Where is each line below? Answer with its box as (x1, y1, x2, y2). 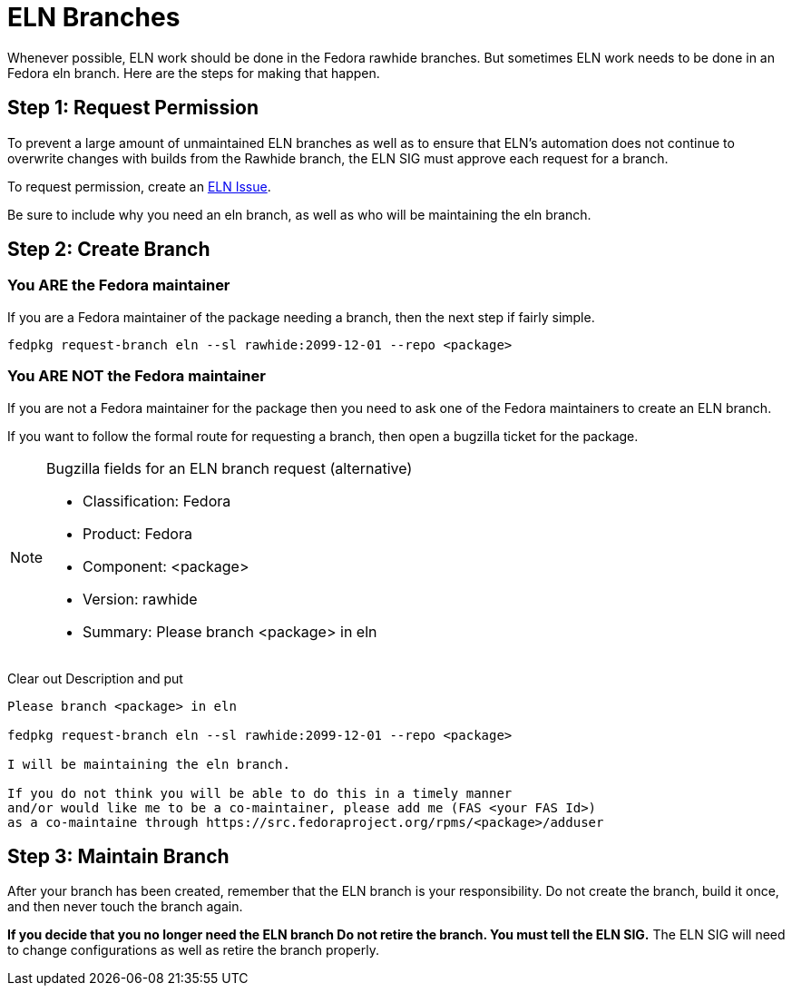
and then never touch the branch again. (7, 899, 243, 915)
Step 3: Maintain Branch (7, 844, 230, 868)
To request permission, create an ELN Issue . (7, 178, 271, 194)
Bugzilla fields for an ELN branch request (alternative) (46, 458, 413, 477)
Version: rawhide (83, 589, 198, 608)
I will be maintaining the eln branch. (7, 756, 290, 772)
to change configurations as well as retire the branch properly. (7, 942, 379, 959)
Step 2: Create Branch (7, 238, 210, 261)
